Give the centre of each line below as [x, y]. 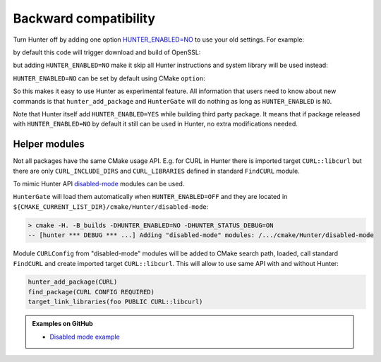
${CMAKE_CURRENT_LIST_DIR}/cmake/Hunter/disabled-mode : [111, 206]
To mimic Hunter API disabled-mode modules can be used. [99, 183]
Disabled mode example [85, 337]
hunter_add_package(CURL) [73, 282]
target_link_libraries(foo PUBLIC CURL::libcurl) [115, 302]
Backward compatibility [84, 18]
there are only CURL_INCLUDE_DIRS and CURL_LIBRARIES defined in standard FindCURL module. [156, 171]
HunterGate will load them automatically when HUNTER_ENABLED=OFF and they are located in [150, 197]
